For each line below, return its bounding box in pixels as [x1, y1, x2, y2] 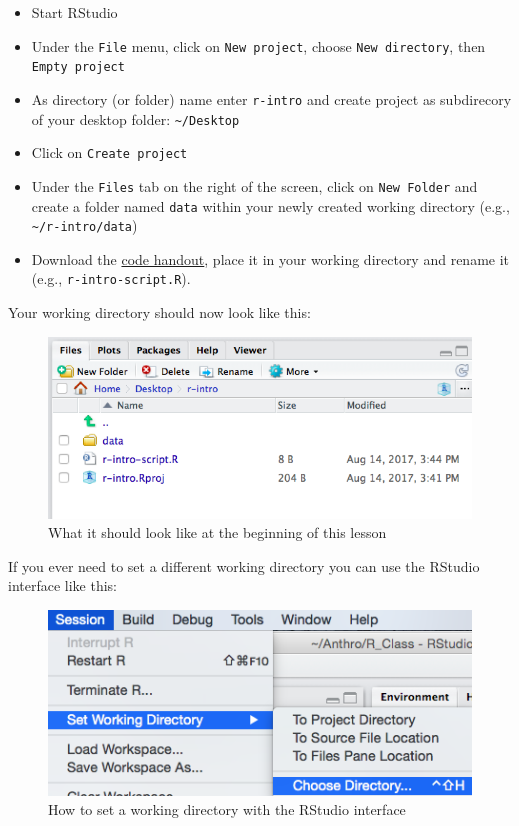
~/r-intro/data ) [31, 215, 138, 236]
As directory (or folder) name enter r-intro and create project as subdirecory [31, 88, 512, 109]
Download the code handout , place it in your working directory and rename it [31, 248, 510, 269]
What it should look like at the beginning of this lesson [48, 522, 387, 543]
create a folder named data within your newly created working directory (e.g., [31, 195, 510, 216]
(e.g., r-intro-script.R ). [31, 268, 191, 289]
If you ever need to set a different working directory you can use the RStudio [8, 555, 480, 576]
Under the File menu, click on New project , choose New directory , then [31, 35, 486, 56]
